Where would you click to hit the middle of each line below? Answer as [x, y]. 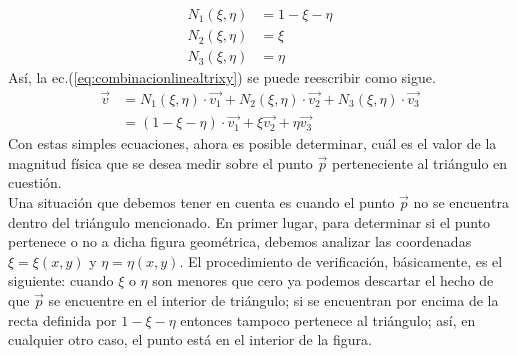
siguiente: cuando [61, 280]
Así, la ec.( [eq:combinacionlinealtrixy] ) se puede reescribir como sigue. [222, 77]
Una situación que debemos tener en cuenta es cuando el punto [201, 201]
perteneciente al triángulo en [419, 162]
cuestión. [35, 182]
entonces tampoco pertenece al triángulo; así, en [328, 319]
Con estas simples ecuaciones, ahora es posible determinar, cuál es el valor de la [252, 143]
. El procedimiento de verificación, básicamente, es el [341, 260]
